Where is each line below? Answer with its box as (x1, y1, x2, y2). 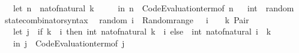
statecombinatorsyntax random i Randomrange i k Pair (4, 13, 249, 26)
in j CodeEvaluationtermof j (13, 36, 125, 49)
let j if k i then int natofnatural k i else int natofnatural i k (13, 25, 271, 38)
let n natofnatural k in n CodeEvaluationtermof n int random (13, 2, 294, 14)
